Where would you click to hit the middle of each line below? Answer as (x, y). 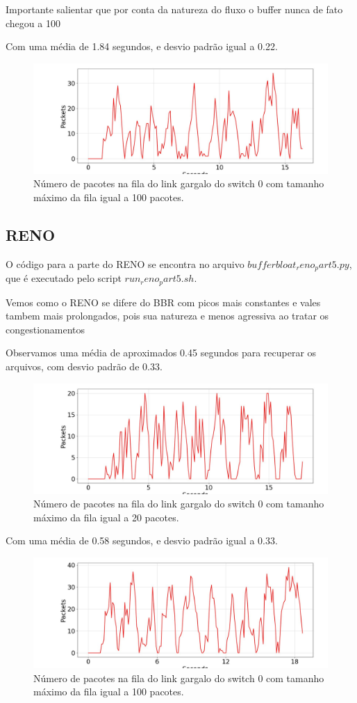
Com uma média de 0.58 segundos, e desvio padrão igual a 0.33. (142, 540)
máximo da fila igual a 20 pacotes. (106, 517)
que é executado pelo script (64, 278)
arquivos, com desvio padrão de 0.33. (84, 366)
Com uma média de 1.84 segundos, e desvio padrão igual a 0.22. (142, 46)
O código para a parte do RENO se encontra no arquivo (125, 263)
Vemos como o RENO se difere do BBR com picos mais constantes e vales (163, 302)
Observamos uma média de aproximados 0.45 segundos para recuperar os (161, 353)
